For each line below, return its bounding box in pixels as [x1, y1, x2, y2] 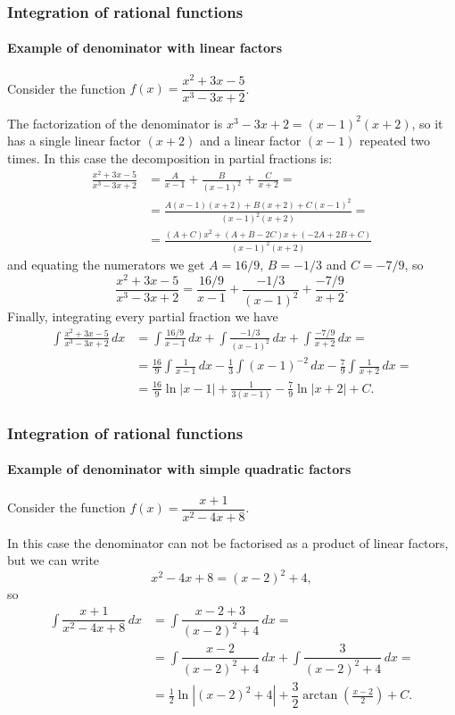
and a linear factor [199, 131, 302, 150]
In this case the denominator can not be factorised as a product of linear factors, [7, 533, 449, 552]
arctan [302, 689, 338, 703]
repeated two [360, 131, 431, 150]
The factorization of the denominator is [7, 113, 223, 132]
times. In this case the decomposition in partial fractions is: [7, 148, 333, 167]
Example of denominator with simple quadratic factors [7, 460, 352, 478]
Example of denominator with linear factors [7, 38, 283, 57]
